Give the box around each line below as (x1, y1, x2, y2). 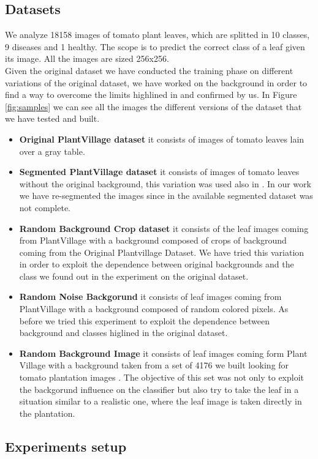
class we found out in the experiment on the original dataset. (19, 269, 249, 282)
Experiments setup (5, 436, 127, 455)
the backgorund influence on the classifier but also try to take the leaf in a (19, 382, 299, 395)
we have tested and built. (5, 112, 100, 125)
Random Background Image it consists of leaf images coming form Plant (19, 346, 308, 359)
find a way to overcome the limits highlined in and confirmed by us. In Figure (5, 88, 297, 101)
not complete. (19, 201, 71, 214)
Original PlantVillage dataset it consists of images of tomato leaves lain (19, 132, 305, 145)
